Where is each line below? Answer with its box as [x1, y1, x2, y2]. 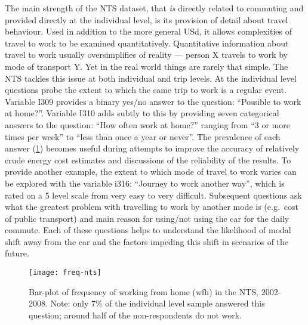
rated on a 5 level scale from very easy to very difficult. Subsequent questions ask [5, 188, 302, 201]
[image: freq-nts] [29, 268, 101, 277]
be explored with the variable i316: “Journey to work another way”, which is [5, 177, 285, 189]
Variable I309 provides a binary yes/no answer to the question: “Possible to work [5, 95, 301, 107]
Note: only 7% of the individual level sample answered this [50, 297, 265, 309]
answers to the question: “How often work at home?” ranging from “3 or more [5, 118, 290, 131]
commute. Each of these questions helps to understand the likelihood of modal [5, 224, 291, 236]
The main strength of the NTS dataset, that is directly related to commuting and [5, 2, 304, 14]
